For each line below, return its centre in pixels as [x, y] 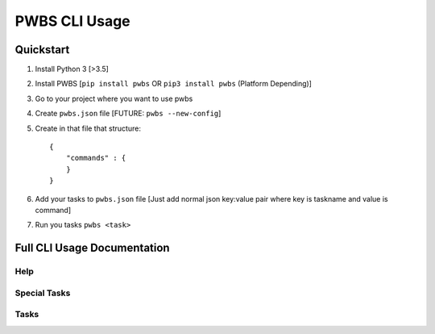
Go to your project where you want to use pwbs [114, 98]
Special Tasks [43, 293]
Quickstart [42, 50]
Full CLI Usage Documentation [92, 248]
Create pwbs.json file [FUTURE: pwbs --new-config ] [128, 114]
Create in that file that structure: [88, 128]
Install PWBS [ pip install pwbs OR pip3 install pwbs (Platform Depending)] [173, 84]
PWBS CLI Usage [72, 21]
